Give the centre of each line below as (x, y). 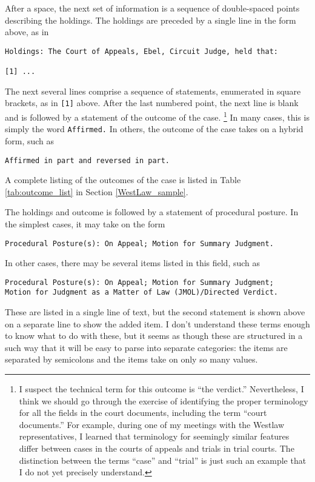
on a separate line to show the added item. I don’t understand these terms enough (157, 323)
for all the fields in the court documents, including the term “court (143, 413)
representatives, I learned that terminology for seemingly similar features (154, 436)
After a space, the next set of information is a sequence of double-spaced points (152, 8)
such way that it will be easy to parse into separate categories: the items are (146, 347)
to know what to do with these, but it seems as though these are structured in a (154, 336)
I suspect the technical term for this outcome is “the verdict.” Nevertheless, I (161, 389)
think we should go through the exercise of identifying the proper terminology (164, 400)
